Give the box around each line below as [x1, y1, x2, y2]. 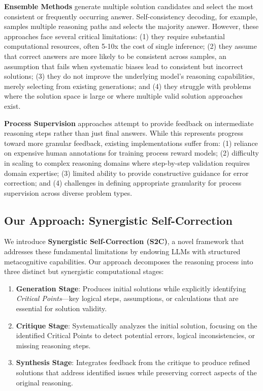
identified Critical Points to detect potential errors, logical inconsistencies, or [16, 330, 255, 341]
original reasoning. [16, 377, 73, 387]
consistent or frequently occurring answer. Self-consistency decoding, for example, [4, 11, 258, 21]
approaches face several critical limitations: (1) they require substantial [4, 31, 225, 41]
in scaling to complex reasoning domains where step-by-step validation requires [4, 157, 250, 168]
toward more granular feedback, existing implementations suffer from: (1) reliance [4, 137, 258, 148]
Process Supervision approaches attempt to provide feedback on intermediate [4, 117, 254, 128]
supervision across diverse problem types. [4, 187, 133, 198]
